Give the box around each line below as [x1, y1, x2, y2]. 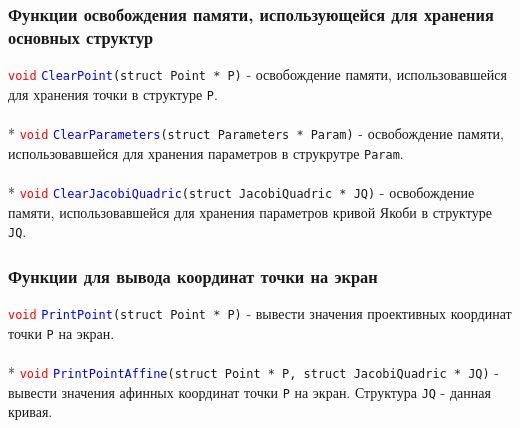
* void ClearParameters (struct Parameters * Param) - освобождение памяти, [8, 123, 504, 144]
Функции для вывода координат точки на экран [8, 263, 378, 288]
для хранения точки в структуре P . [8, 83, 218, 104]
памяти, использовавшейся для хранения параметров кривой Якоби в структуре [8, 201, 492, 222]
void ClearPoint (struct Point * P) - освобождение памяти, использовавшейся [8, 64, 507, 85]
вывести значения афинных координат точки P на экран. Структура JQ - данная [8, 381, 491, 402]
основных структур [8, 24, 154, 49]
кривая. [8, 401, 53, 422]
